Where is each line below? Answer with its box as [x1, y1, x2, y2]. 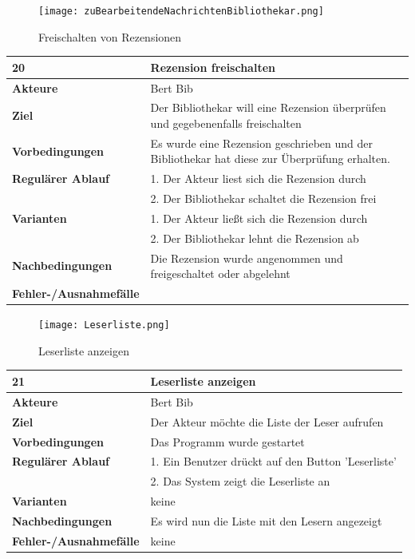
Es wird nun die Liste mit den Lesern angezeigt [150, 512, 382, 529]
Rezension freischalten [150, 58, 275, 75]
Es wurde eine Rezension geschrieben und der [150, 134, 373, 151]
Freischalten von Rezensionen [38, 28, 182, 45]
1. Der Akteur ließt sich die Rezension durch [150, 210, 368, 226]
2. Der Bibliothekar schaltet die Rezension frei [150, 190, 377, 207]
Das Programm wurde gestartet [150, 433, 305, 450]
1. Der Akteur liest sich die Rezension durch [150, 170, 366, 187]
